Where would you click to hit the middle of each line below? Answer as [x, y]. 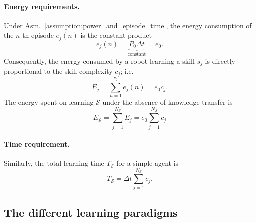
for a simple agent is [147, 163]
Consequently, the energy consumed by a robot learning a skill [99, 61]
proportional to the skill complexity [58, 71]
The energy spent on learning [49, 102]
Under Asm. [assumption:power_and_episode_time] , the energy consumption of [128, 25]
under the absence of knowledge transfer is [167, 102]
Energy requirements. [42, 6]
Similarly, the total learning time [54, 163]
